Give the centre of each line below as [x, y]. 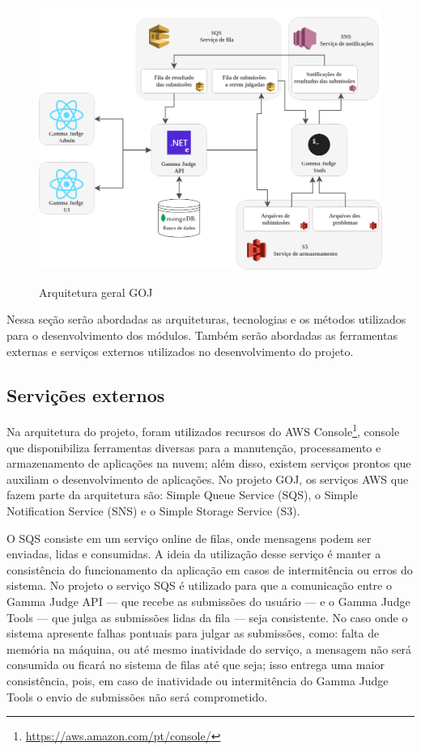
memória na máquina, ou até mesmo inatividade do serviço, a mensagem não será [209, 648]
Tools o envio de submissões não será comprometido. [137, 696]
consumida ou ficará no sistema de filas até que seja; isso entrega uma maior [196, 665]
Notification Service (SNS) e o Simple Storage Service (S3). [153, 511]
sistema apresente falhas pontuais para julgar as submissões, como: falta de [193, 633]
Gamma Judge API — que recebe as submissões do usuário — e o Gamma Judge [208, 602]
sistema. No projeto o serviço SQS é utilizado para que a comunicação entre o [199, 585]
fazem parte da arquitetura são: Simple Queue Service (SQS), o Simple [182, 495]
